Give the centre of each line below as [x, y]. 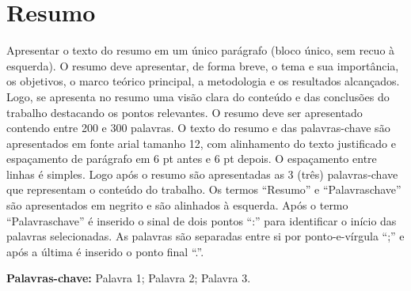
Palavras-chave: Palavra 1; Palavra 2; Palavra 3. [129, 278]
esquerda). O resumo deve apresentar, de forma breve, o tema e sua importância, [203, 65]
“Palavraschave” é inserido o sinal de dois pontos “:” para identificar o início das [202, 220]
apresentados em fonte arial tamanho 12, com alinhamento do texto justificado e [201, 143]
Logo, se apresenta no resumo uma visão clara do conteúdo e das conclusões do [198, 96]
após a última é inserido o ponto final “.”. [105, 251]
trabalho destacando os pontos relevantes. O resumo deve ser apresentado [185, 112]
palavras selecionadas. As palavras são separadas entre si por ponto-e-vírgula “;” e [205, 236]
